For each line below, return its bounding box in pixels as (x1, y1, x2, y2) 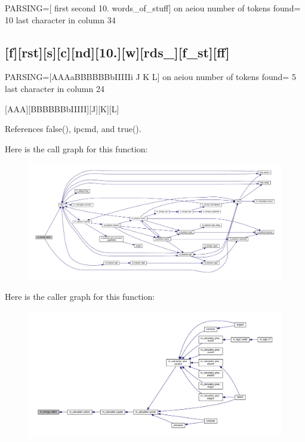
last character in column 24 (5, 82, 104, 94)
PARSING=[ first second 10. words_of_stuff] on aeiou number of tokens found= (5, 2, 301, 14)
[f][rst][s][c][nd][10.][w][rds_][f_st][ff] (5, 42, 230, 61)
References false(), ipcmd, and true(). (5, 122, 141, 135)
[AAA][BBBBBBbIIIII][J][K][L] (5, 102, 119, 115)
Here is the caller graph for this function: (5, 290, 155, 302)
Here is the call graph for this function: (5, 142, 148, 155)
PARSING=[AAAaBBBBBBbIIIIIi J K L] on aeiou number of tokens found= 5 (5, 70, 296, 83)
